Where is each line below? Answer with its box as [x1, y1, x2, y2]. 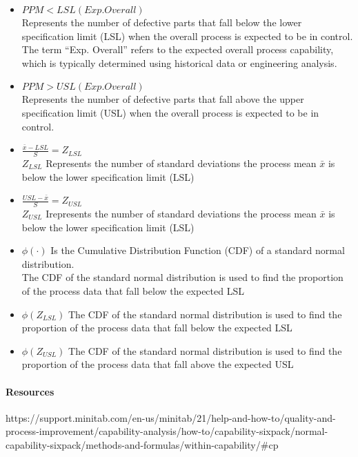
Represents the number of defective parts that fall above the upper [21, 92, 304, 106]
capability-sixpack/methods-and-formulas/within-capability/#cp [6, 437, 279, 451]
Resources [6, 384, 54, 398]
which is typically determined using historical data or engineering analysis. [21, 55, 337, 70]
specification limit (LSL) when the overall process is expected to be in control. [21, 28, 353, 43]
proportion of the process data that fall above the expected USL [21, 357, 294, 371]
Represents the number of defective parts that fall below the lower [21, 15, 302, 29]
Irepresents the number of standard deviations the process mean [46, 206, 317, 220]
